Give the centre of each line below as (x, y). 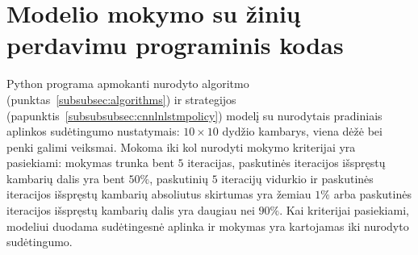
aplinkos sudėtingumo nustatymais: (93, 131)
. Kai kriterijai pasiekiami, (344, 210)
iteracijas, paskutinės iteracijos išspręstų (286, 163)
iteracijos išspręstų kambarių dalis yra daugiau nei (131, 210)
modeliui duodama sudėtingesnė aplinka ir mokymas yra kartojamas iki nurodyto (208, 226)
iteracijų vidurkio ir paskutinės (297, 178)
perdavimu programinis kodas (175, 45)
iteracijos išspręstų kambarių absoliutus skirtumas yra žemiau (159, 194)
